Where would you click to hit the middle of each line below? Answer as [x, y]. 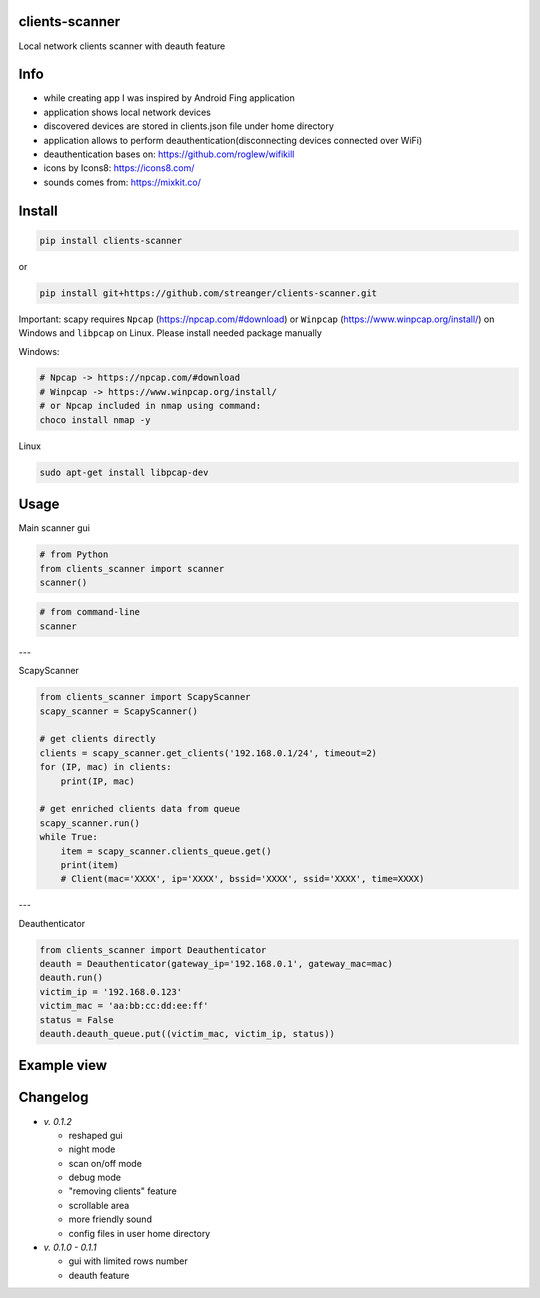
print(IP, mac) [97, 781]
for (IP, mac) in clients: [105, 767]
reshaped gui [96, 1135]
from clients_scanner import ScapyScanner [145, 697]
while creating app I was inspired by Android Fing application [169, 98]
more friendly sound [110, 1219]
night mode [92, 1149]
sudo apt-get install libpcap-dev [124, 472]
